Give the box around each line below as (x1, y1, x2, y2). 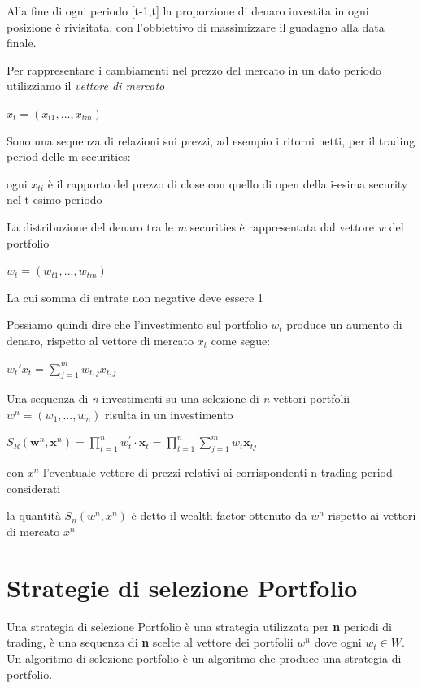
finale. (7, 34, 37, 51)
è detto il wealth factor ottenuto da (131, 507, 307, 524)
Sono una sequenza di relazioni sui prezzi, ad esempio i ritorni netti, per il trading (7, 132, 415, 149)
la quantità (7, 507, 61, 524)
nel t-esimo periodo (7, 191, 102, 208)
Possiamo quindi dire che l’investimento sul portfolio (7, 316, 268, 333)
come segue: (211, 331, 271, 348)
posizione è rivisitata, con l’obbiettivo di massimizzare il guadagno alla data (7, 18, 385, 35)
